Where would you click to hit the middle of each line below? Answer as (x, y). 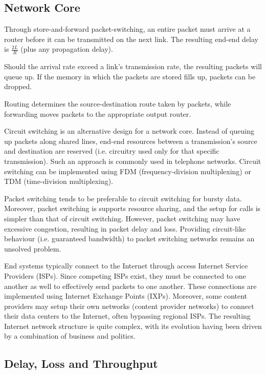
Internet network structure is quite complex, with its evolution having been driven (133, 326)
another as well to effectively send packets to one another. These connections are (130, 286)
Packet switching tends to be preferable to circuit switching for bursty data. (123, 198)
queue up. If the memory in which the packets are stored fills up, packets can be (130, 76)
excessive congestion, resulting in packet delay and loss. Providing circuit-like (125, 228)
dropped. (18, 86)
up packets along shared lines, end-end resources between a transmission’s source (131, 141)
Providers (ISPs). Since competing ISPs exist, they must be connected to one (125, 275)
